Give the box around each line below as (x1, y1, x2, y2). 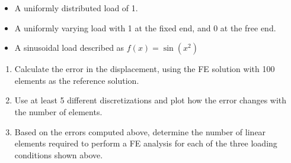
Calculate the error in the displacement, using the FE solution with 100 (14, 63, 275, 75)
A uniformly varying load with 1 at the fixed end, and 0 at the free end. (14, 21, 276, 34)
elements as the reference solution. (14, 74, 139, 86)
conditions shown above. (14, 148, 103, 161)
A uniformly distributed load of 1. (14, 2, 138, 14)
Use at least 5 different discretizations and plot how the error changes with (14, 94, 287, 106)
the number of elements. (14, 105, 103, 118)
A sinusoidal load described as (14, 41, 124, 54)
